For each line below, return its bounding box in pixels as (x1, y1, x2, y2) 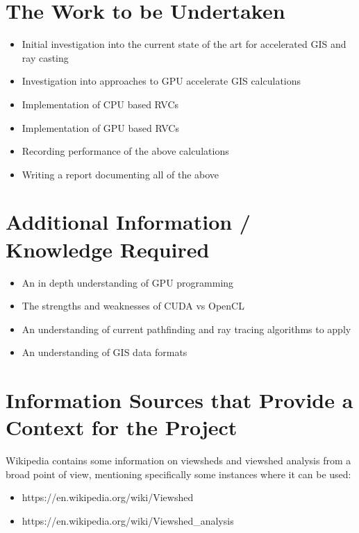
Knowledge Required (6, 235, 210, 263)
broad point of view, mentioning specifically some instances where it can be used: (6, 466, 351, 481)
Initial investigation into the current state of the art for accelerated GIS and (22, 37, 347, 51)
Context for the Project (6, 413, 237, 441)
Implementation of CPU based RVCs (22, 96, 179, 111)
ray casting (22, 50, 69, 65)
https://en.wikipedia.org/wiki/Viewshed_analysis (22, 514, 234, 528)
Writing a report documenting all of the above (22, 167, 219, 181)
